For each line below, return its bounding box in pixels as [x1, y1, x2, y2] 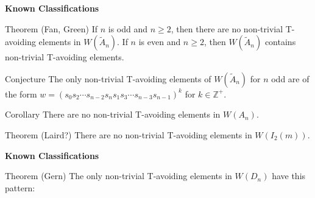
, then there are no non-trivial [171, 22, 283, 35]
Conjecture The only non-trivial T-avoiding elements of [5, 72, 211, 85]
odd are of [271, 72, 310, 85]
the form [5, 87, 37, 100]
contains [264, 35, 296, 48]
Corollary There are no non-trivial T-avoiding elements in [5, 108, 221, 121]
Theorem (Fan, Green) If [5, 22, 98, 35]
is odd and [108, 22, 148, 35]
